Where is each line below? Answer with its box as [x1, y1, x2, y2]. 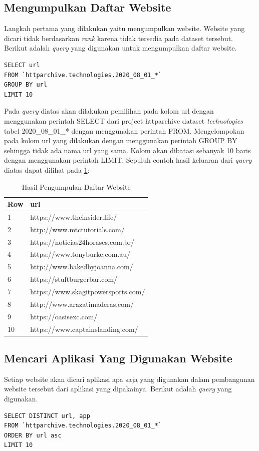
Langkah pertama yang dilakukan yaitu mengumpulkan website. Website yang [4, 23, 245, 34]
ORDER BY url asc [4, 431, 62, 439]
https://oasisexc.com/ [30, 311, 98, 321]
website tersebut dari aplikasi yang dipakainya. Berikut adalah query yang [4, 383, 232, 394]
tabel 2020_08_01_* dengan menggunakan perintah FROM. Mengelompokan [4, 125, 244, 136]
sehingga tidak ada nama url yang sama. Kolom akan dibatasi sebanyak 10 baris [4, 145, 251, 155]
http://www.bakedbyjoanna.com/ [30, 261, 133, 272]
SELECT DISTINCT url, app [4, 412, 90, 419]
